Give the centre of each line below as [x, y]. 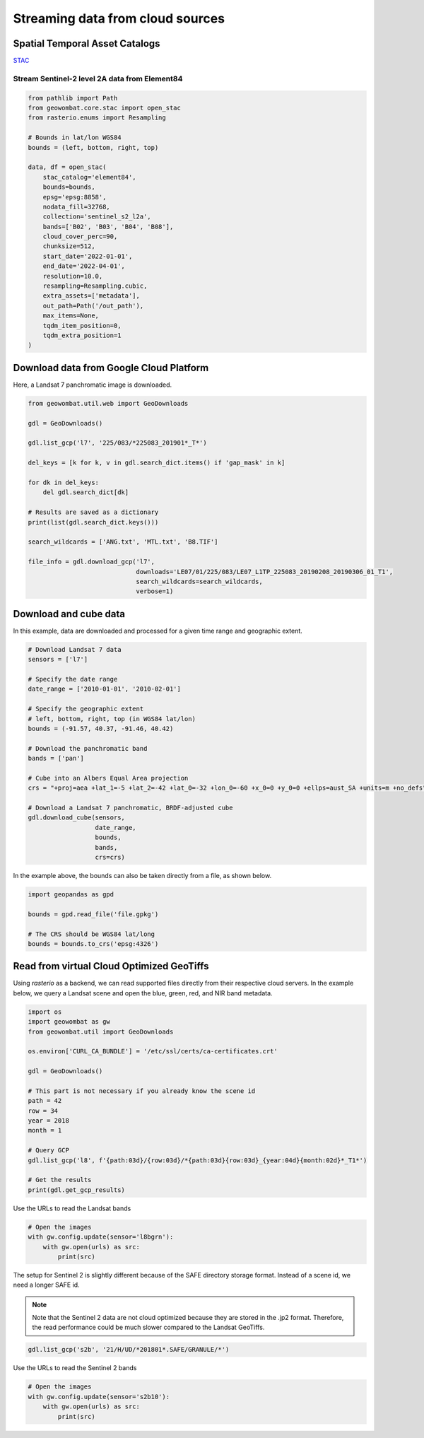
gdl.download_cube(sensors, [76, 818]
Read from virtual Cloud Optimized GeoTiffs [111, 966]
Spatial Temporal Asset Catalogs [87, 43]
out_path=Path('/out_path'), [93, 305]
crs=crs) [110, 857]
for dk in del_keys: [63, 482]
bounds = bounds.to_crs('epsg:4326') [93, 943]
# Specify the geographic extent [86, 709]
